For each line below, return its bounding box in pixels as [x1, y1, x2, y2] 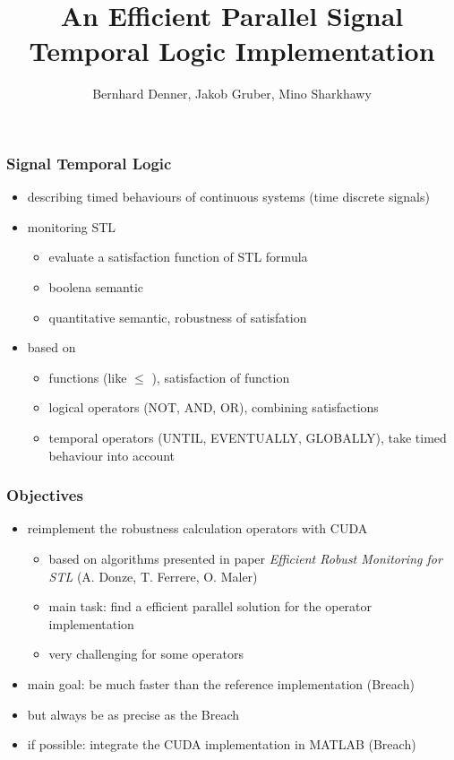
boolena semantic [48, 277, 144, 296]
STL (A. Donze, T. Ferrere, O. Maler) [48, 566, 258, 585]
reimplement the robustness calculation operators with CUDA [27, 519, 368, 538]
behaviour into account [48, 445, 176, 464]
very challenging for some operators [48, 644, 244, 663]
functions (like [48, 367, 127, 386]
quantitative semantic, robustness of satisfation [48, 307, 307, 326]
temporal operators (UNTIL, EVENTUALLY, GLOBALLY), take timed [48, 427, 447, 446]
